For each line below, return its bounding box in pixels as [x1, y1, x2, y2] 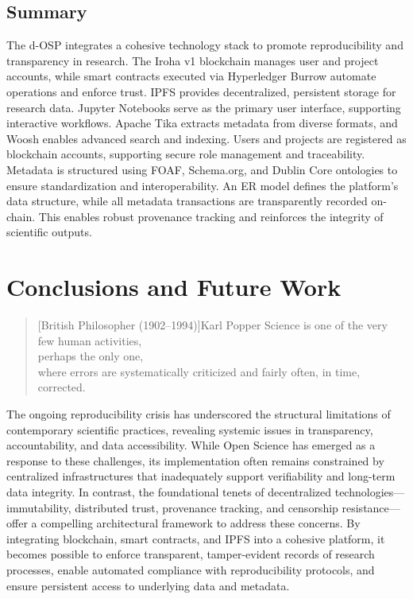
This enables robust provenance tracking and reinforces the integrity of [38, 208, 384, 224]
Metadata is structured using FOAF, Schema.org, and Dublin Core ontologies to [6, 161, 398, 177]
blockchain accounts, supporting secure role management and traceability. [6, 146, 365, 162]
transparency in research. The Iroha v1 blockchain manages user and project [6, 52, 379, 68]
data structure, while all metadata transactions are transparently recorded [6, 193, 368, 209]
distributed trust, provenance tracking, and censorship [75, 499, 338, 515]
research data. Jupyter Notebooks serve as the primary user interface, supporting [6, 99, 401, 115]
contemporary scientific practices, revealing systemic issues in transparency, [6, 421, 373, 438]
